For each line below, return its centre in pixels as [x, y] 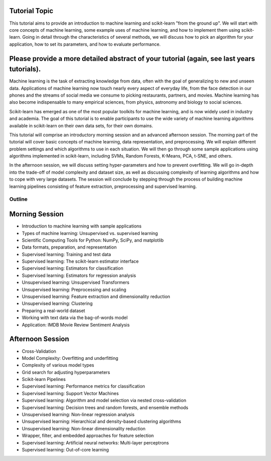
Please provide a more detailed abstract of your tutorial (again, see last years [132, 59]
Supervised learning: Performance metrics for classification [84, 386]
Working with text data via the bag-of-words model [75, 318]
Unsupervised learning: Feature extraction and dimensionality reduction [96, 296]
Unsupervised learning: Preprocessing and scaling [74, 289]
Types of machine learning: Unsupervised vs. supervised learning [90, 233]
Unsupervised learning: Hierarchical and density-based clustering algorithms [102, 421]
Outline [18, 199]
